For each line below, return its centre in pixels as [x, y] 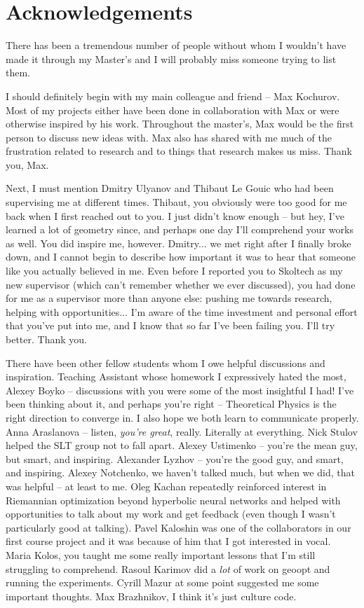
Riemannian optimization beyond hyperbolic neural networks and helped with [173, 500]
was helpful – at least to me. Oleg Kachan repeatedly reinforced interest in [166, 486]
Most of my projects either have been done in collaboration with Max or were [173, 110]
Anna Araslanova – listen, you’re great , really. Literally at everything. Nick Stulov [182, 431]
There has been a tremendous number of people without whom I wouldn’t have [176, 45]
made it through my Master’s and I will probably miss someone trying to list [171, 58]
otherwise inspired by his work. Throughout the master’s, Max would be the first [180, 124]
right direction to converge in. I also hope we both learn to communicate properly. [182, 417]
